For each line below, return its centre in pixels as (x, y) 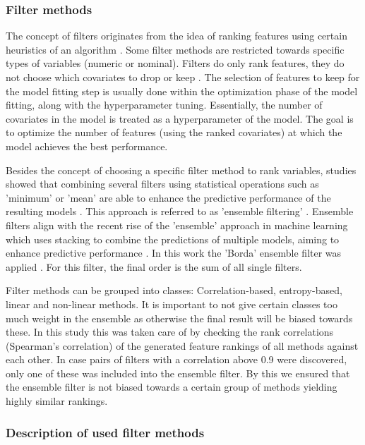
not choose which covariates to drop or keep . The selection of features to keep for (183, 77)
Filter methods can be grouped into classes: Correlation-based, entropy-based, (174, 290)
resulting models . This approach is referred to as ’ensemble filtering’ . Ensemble (180, 211)
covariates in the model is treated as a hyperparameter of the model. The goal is (180, 118)
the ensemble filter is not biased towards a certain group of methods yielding (172, 387)
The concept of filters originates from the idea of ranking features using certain (176, 36)
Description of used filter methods (105, 432)
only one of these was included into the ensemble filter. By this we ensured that (178, 373)
